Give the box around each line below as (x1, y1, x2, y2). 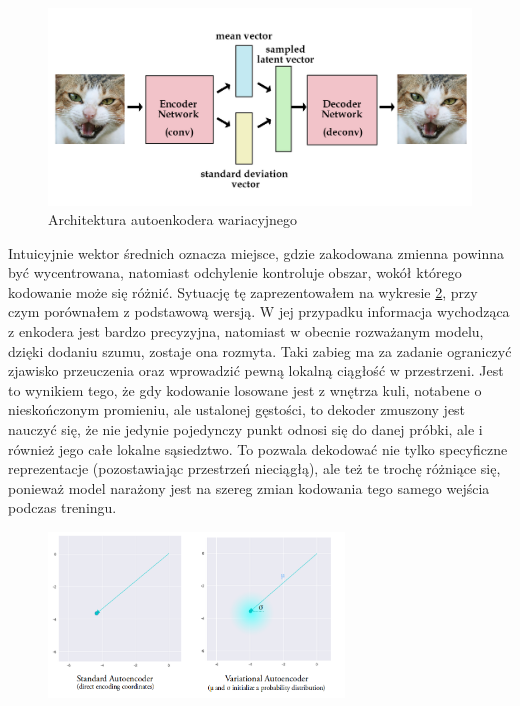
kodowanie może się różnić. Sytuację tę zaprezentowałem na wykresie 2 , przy (8, 281, 478, 302)
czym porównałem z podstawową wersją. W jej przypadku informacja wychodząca (8, 301, 510, 322)
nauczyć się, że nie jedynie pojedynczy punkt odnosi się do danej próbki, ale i (8, 419, 483, 440)
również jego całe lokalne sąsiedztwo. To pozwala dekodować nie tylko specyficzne (8, 438, 508, 459)
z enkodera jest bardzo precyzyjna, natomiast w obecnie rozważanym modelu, (8, 321, 484, 342)
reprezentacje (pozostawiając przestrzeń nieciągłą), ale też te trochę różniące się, (8, 458, 501, 479)
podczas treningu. (8, 497, 117, 518)
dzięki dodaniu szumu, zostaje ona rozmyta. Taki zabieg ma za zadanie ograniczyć (8, 340, 512, 361)
